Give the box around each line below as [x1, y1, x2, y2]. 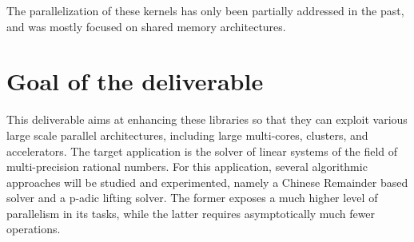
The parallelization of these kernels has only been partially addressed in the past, [6, 2, 404, 18]
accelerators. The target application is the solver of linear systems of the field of [6, 142, 398, 159]
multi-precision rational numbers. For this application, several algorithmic [6, 158, 368, 175]
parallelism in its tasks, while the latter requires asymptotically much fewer [6, 204, 376, 221]
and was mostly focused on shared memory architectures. [6, 18, 286, 34]
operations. [6, 220, 61, 237]
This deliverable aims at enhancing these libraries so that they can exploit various [6, 111, 408, 128]
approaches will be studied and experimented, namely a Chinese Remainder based [6, 173, 408, 190]
